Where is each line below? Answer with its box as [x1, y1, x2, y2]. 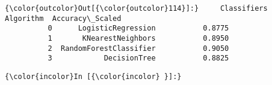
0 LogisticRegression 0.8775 [48, 24, 229, 33]
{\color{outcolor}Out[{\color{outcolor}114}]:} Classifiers [5, 4, 268, 13]
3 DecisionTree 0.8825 [48, 54, 229, 63]
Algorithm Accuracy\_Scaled [5, 14, 122, 23]
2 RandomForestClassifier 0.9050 [48, 44, 229, 53]
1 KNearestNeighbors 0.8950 [48, 34, 229, 42]
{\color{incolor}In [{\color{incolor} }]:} [5, 72, 182, 81]
